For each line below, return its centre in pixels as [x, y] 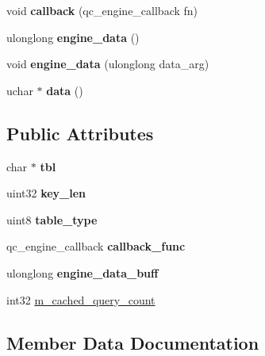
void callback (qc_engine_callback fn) [102, 10]
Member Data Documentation [133, 342]
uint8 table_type [52, 219]
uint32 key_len [46, 193]
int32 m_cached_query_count [81, 299]
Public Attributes [80, 133]
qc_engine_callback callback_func [96, 246]
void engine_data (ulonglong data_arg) [108, 64]
